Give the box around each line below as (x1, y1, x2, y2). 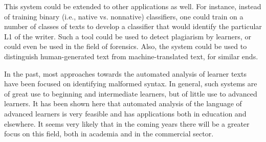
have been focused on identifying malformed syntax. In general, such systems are (4, 78, 257, 89)
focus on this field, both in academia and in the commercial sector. (4, 128, 214, 139)
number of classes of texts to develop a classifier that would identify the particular (4, 21, 262, 32)
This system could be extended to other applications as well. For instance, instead (4, 1, 261, 11)
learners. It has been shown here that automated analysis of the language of (4, 98, 242, 109)
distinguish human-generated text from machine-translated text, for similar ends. (4, 51, 258, 61)
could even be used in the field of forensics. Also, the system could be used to (4, 41, 247, 52)
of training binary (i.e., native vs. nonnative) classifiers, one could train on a (4, 11, 243, 21)
